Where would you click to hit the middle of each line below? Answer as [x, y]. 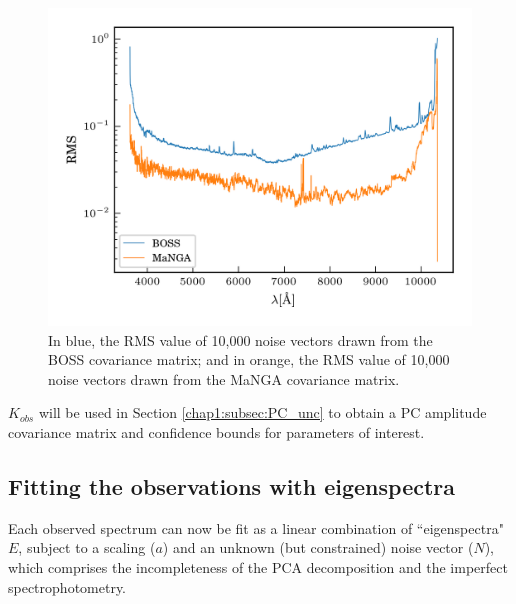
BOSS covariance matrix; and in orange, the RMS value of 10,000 [249, 359]
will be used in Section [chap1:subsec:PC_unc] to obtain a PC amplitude [262, 412]
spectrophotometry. [67, 586]
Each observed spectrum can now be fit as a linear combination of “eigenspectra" [256, 527]
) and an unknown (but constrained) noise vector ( [318, 547]
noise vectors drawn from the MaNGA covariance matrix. [224, 378]
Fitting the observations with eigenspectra [232, 485]
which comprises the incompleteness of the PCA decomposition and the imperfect [258, 566]
